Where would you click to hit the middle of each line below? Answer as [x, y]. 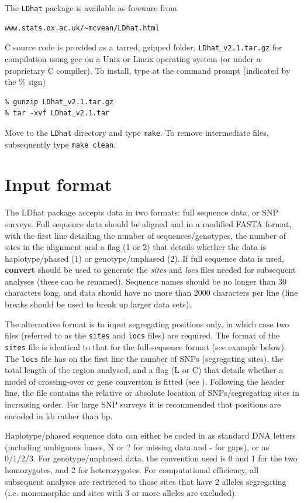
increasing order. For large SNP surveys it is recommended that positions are [143, 404]
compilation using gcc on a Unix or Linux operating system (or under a [133, 58]
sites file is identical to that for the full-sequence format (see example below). [146, 346]
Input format [58, 184]
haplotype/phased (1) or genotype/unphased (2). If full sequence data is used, [145, 258]
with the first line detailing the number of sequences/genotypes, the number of [146, 235]
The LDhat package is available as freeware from [91, 8]
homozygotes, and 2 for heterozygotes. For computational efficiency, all [132, 469]
